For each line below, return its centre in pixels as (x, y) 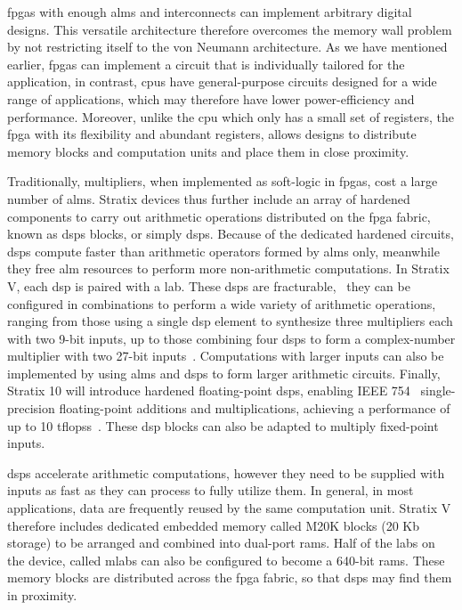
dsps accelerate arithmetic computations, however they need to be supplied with (226, 472)
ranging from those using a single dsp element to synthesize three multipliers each (230, 321)
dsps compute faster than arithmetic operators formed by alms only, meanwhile (223, 251)
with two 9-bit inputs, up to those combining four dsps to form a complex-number (231, 338)
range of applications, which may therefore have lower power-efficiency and (211, 98)
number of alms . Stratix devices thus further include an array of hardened (209, 198)
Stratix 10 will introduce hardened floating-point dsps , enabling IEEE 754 (209, 390)
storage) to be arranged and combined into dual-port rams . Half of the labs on (221, 543)
